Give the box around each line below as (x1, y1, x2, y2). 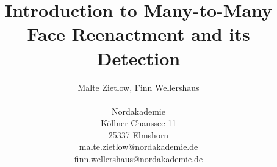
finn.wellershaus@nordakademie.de (74, 152, 203, 165)
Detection (96, 45, 181, 70)
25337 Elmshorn (108, 128, 169, 141)
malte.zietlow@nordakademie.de (79, 140, 198, 153)
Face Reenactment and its (27, 21, 250, 46)
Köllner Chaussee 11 (100, 116, 177, 129)
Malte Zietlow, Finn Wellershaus (77, 80, 200, 93)
